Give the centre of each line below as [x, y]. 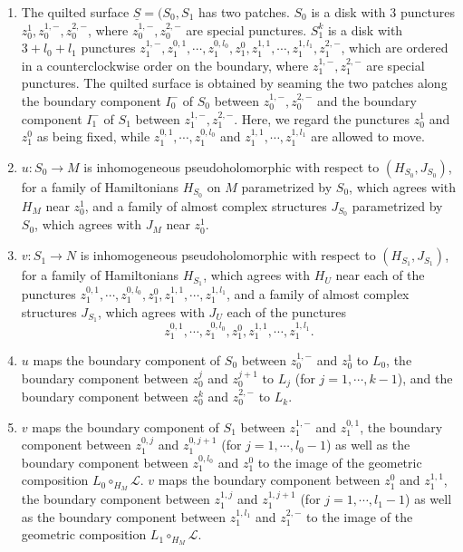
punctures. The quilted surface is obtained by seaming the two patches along [234, 83]
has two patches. [244, 12]
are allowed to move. [368, 136]
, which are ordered [395, 48]
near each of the [380, 275]
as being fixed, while [93, 136]
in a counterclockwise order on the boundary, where [165, 65]
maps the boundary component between [269, 480]
